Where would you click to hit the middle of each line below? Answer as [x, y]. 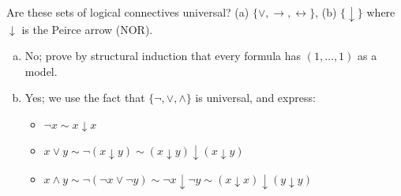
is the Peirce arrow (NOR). [87, 29]
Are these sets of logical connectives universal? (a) [128, 12]
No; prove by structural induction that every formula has [163, 56]
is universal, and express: [255, 98]
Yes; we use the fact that [85, 98]
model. [41, 71]
